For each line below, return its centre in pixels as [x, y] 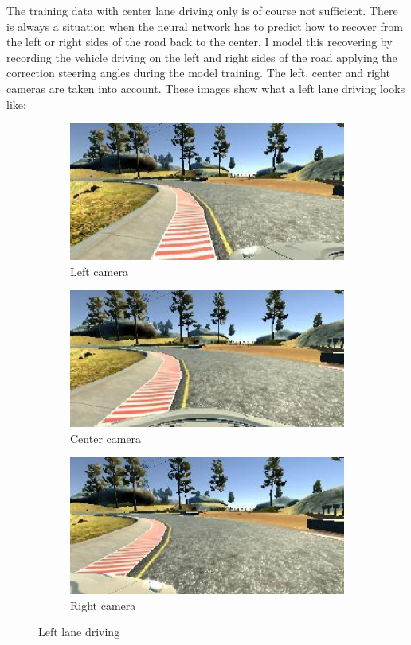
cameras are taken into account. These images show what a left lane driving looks [206, 88]
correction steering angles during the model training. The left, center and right [198, 73]
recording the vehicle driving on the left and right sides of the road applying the [202, 57]
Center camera [106, 438]
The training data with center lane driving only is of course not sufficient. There [202, 10]
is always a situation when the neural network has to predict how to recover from [205, 26]
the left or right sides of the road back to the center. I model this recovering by [200, 42]
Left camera [99, 271]
